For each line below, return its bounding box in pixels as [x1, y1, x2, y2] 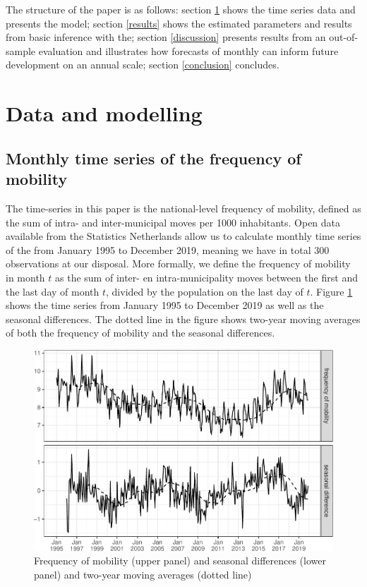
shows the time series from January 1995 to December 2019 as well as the [6, 298, 324, 313]
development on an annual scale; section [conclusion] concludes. [6, 57, 279, 72]
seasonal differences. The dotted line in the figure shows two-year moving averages [6, 311, 361, 326]
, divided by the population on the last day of [106, 284, 303, 298]
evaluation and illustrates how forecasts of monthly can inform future [38, 43, 339, 58]
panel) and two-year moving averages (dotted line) [34, 567, 252, 581]
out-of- [329, 30, 359, 44]
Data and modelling [6, 99, 203, 128]
